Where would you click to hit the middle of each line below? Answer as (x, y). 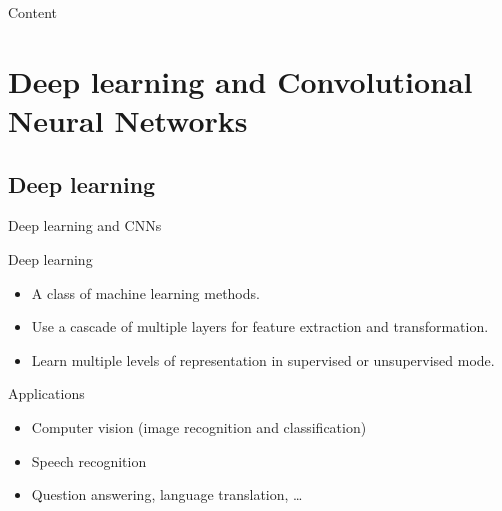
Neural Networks (128, 119)
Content (32, 12)
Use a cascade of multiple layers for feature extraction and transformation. (260, 326)
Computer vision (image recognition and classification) (199, 426)
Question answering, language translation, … (167, 494)
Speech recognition (89, 460)
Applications (46, 393)
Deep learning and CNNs (85, 225)
